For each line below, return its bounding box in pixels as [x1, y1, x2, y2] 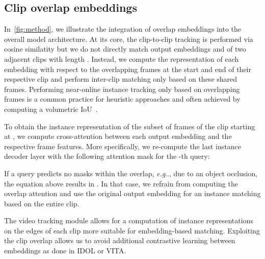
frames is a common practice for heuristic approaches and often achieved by [4, 93, 241, 104]
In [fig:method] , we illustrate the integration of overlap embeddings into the [4, 23, 242, 34]
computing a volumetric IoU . [4, 103, 98, 114]
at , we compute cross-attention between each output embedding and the [4, 131, 232, 142]
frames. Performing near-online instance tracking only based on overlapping [4, 83, 240, 94]
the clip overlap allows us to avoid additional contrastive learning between [4, 235, 235, 246]
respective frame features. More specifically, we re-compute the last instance [4, 140, 241, 151]
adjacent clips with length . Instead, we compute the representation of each [4, 53, 239, 64]
